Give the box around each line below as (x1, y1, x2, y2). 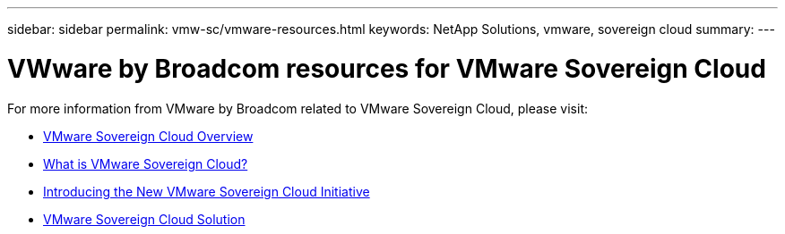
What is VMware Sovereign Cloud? (43, 155, 248, 171)
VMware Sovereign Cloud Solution (43, 211, 246, 227)
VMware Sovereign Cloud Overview (43, 128, 254, 144)
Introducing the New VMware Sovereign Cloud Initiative (43, 183, 370, 199)
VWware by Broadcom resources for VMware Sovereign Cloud (7, 53, 766, 84)
